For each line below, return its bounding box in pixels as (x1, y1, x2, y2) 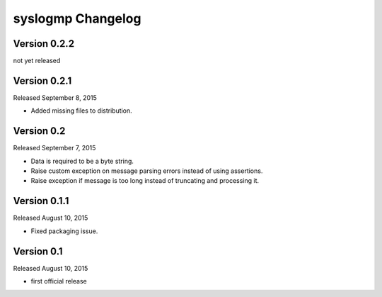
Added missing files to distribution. (30, 106, 132, 115)
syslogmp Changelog (13, 11, 141, 26)
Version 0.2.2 (13, 38, 74, 50)
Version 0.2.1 (13, 74, 72, 86)
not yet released (13, 57, 61, 65)
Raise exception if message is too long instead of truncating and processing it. (30, 176, 260, 185)
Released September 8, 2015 (13, 93, 97, 102)
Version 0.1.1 (13, 195, 69, 207)
